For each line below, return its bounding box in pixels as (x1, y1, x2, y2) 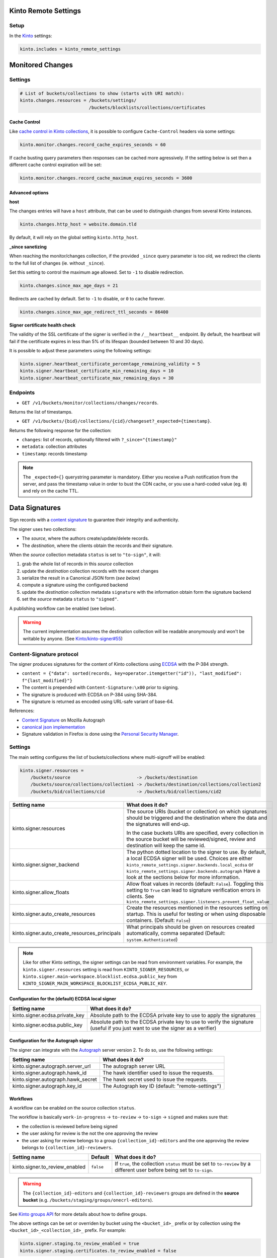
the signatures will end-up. (126, 820, 190, 827)
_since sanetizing (9, 244, 47, 250)
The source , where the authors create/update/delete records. (22, 535, 149, 541)
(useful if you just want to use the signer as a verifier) (89, 1025, 217, 1032)
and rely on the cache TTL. (23, 488, 79, 494)
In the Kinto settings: (9, 33, 52, 39)
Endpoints (9, 389, 35, 396)
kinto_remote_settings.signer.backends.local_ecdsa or (126, 861, 254, 868)
